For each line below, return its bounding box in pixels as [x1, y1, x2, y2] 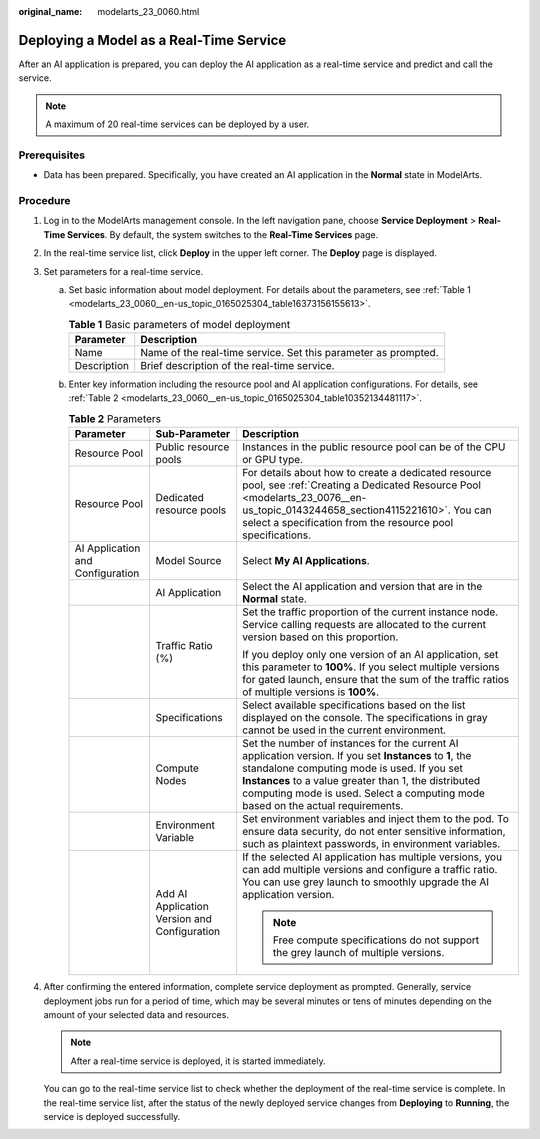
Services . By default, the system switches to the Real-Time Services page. [66, 228, 379, 240]
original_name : [18, 6, 83, 17]
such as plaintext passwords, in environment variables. [241, 837, 501, 851]
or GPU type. [241, 453, 304, 467]
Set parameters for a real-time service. [43, 265, 204, 277]
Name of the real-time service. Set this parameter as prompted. [140, 346, 439, 360]
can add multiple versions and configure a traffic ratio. [241, 863, 498, 877]
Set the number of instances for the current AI [241, 736, 459, 750]
